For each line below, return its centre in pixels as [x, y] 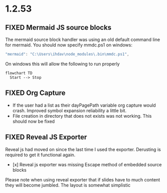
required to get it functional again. [40, 155]
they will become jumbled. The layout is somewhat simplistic [68, 185]
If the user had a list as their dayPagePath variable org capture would [84, 105]
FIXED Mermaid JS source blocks [58, 28]
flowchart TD [19, 73]
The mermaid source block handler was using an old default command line [82, 39]
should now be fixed [34, 121]
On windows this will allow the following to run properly [62, 64]
